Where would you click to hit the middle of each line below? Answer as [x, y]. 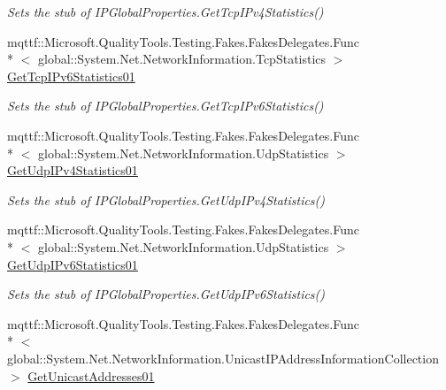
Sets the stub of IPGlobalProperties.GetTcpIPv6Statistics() [165, 106]
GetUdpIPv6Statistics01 [73, 264]
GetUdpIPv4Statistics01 [73, 170]
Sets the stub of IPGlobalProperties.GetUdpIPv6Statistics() [166, 294]
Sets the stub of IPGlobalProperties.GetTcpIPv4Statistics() [165, 11]
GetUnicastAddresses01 [91, 375]
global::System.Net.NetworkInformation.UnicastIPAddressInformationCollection [223, 358]
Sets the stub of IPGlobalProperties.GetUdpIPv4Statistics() [166, 199]
